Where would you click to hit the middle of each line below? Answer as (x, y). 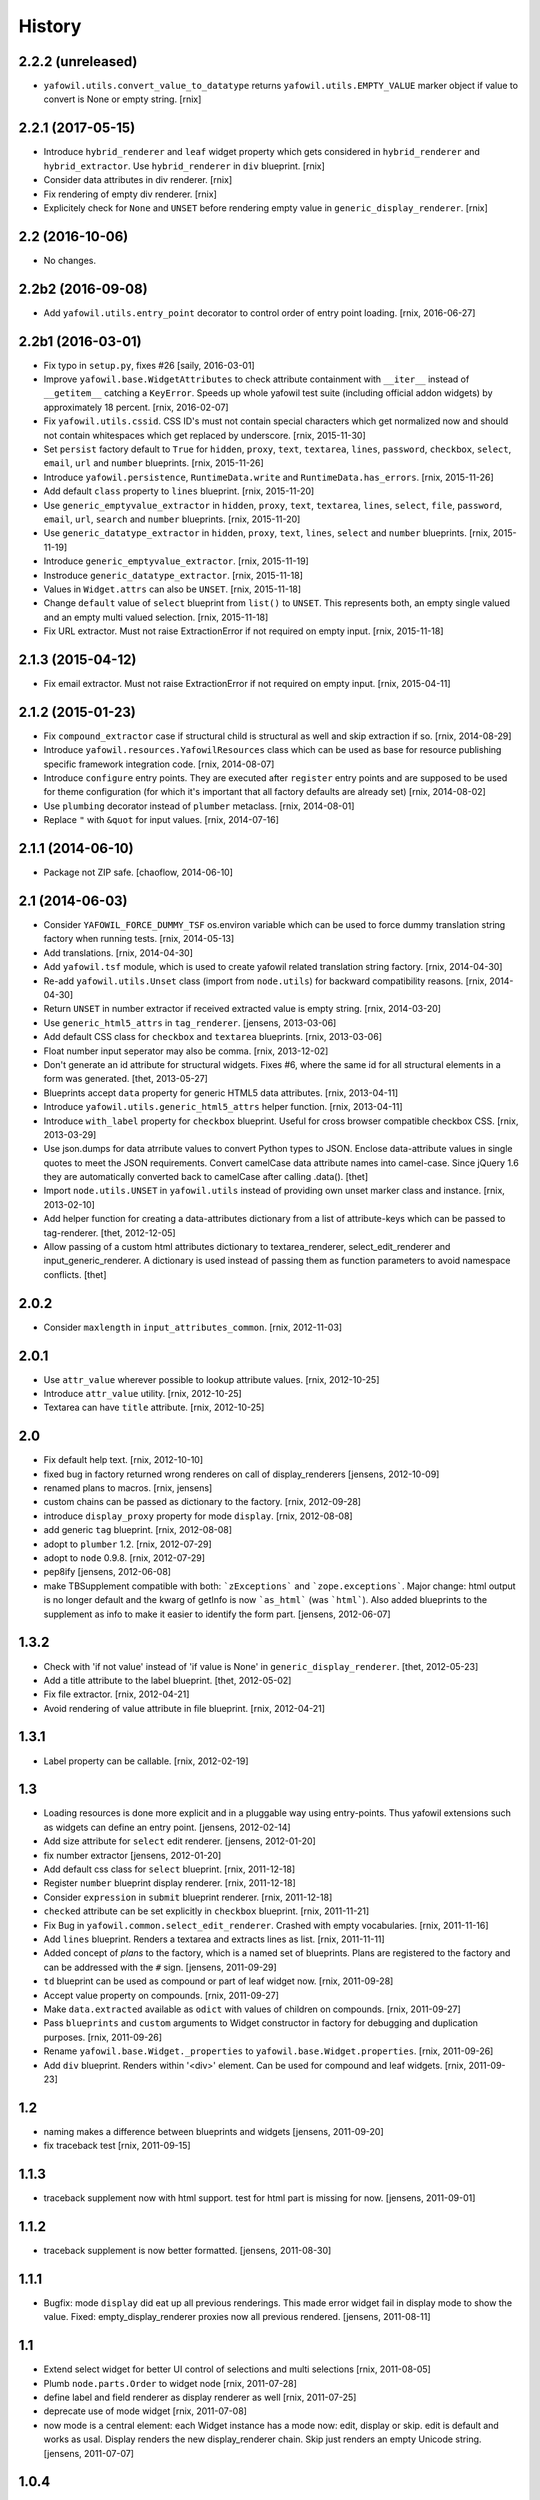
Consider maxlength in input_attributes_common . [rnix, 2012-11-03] (193, 1327)
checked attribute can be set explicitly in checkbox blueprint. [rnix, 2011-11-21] (206, 1911)
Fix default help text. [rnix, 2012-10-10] (123, 1460)
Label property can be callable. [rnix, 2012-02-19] (146, 1761)
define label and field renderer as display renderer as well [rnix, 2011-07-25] (200, 2397)
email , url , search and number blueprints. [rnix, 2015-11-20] (172, 519)
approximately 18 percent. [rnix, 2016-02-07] (136, 407)
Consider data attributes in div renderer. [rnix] (138, 180)
